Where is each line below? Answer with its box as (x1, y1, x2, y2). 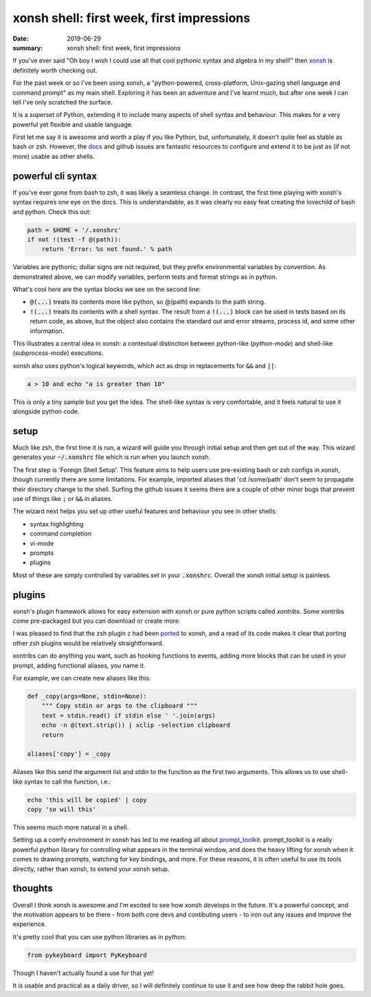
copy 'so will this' (27, 806, 96, 813)
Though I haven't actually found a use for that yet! (12, 969, 155, 977)
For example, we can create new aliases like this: (12, 674, 151, 682)
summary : (12, 43, 43, 52)
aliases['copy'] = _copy (27, 750, 111, 758)
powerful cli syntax (12, 170, 98, 182)
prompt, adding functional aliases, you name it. (12, 661, 146, 669)
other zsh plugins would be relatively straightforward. (12, 639, 164, 647)
